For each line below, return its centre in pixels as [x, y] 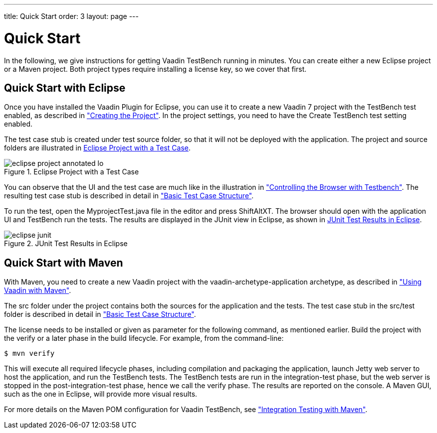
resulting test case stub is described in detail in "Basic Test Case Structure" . [129, 196]
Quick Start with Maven [64, 263]
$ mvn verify [29, 354]
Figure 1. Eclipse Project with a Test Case [72, 172]
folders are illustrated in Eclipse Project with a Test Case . [97, 148]
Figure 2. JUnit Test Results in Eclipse [66, 244]
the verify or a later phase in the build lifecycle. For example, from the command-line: [144, 338]
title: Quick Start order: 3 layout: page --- [71, 16]
